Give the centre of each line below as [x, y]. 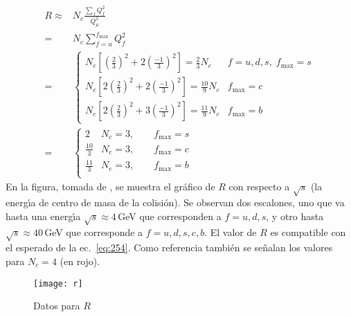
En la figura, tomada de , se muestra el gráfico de [110, 187]
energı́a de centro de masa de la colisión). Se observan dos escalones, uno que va [175, 202]
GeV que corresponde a [94, 232]
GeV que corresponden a [170, 216]
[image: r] [58, 283]
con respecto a [259, 187]
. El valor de [231, 232]
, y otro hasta [295, 216]
